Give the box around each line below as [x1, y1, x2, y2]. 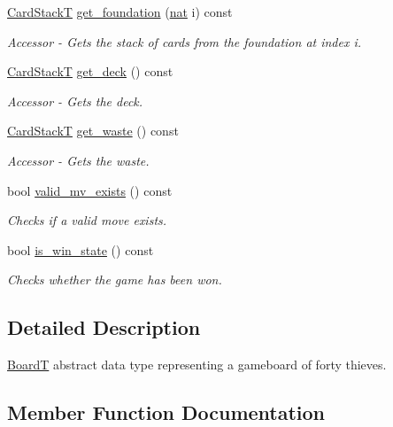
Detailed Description [7, 314, 201, 341]
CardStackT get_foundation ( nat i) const [7, 3, 233, 20]
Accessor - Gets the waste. [7, 151, 150, 169]
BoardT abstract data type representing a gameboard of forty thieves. [7, 355, 387, 374]
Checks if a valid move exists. [7, 211, 167, 229]
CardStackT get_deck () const [7, 62, 173, 81]
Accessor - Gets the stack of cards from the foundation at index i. [7, 32, 362, 50]
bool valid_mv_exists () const [7, 181, 173, 199]
